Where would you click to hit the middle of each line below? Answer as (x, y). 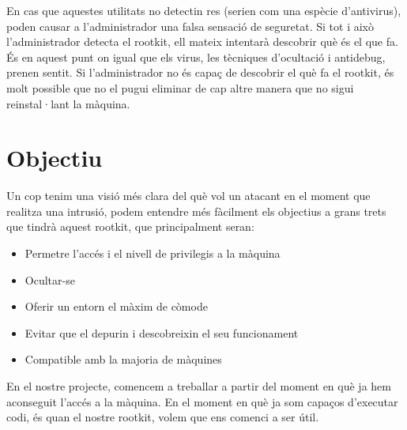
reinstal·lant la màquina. (68, 103)
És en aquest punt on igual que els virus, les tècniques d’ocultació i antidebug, (196, 57)
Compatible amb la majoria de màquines (123, 359)
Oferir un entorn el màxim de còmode (116, 306)
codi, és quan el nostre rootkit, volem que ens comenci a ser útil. (163, 417)
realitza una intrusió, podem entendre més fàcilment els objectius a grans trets (196, 211)
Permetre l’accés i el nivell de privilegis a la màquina (153, 253)
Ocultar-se (50, 279)
